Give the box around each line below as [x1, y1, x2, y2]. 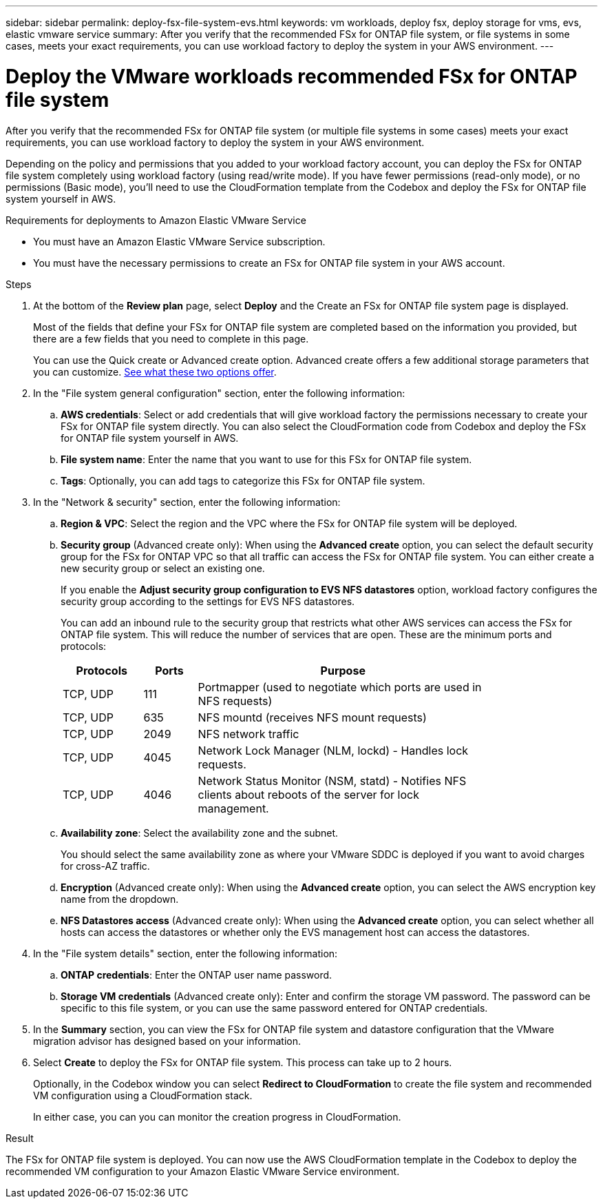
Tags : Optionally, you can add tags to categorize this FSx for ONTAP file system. [61, 474, 425, 487]
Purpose [320, 663, 366, 677]
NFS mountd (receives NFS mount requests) [198, 710, 427, 724]
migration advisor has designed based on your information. [33, 1034, 301, 1047]
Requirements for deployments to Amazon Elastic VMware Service [6, 214, 306, 226]
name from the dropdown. [61, 892, 179, 905]
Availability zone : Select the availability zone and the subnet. [61, 826, 339, 839]
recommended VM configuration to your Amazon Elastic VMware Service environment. [6, 1165, 400, 1177]
